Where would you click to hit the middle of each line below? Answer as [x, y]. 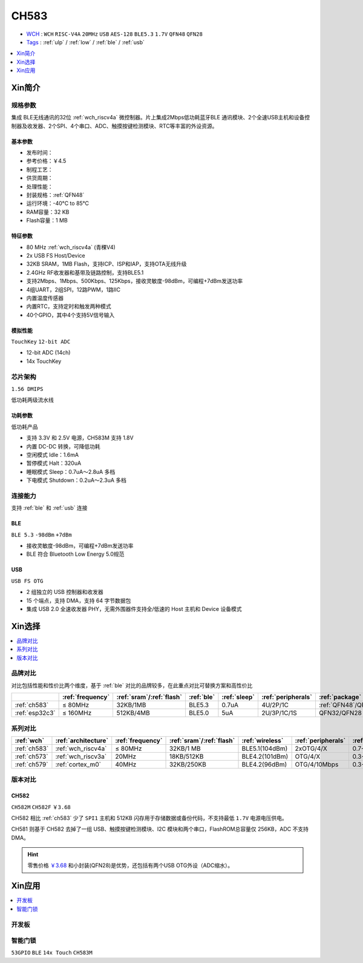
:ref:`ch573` [31, 756]
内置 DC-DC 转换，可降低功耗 [63, 446]
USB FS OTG [27, 581]
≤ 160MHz [77, 713]
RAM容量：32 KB [48, 212]
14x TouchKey [44, 361]
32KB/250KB [188, 764]
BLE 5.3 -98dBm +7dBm [41, 535]
